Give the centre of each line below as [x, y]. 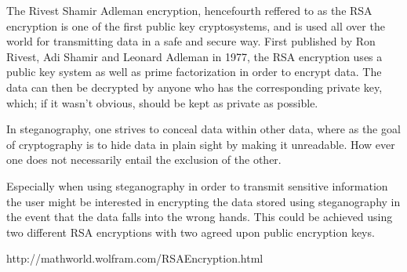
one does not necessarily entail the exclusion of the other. [144, 160]
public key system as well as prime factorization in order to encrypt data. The [194, 72]
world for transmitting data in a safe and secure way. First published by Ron [191, 41]
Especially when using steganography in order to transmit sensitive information [197, 185]
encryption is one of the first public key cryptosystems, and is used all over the [196, 25]
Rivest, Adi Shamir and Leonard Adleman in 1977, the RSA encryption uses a [194, 56]
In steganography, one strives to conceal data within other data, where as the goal [203, 129]
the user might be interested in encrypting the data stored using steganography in [203, 201]
